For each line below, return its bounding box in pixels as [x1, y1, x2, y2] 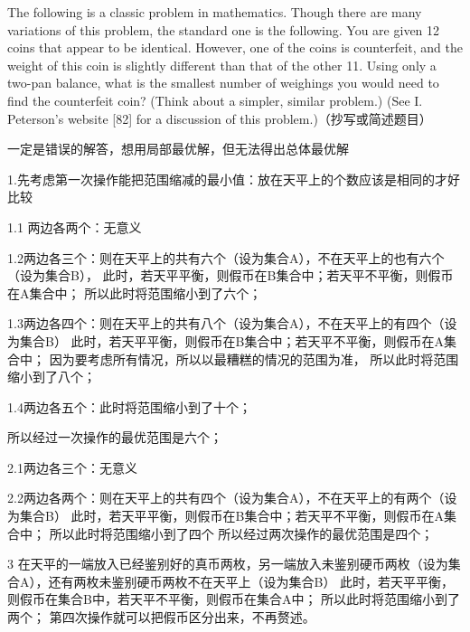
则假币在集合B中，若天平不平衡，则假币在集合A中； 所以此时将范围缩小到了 [7, 590, 461, 608]
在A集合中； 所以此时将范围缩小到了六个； [7, 283, 262, 302]
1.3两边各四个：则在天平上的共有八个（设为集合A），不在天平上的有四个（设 [7, 314, 457, 333]
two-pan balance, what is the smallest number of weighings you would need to [7, 73, 439, 92]
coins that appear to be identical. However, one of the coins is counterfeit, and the [7, 38, 463, 57]
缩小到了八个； [7, 367, 96, 386]
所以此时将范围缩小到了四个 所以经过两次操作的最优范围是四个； [49, 524, 434, 542]
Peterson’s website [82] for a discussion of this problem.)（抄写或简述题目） [7, 108, 432, 127]
